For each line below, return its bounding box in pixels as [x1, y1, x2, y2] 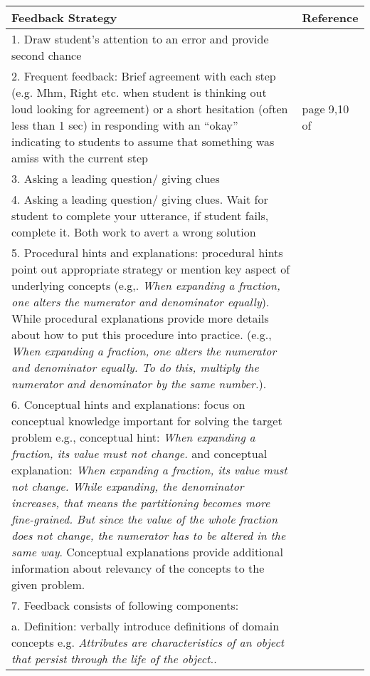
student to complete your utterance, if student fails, [11, 207, 269, 224]
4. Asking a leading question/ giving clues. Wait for [11, 191, 268, 207]
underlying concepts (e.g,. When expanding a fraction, [11, 277, 280, 293]
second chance [11, 47, 82, 63]
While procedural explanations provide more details [11, 310, 269, 326]
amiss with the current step [11, 150, 148, 166]
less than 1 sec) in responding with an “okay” [11, 117, 238, 133]
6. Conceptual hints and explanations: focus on [11, 396, 245, 412]
